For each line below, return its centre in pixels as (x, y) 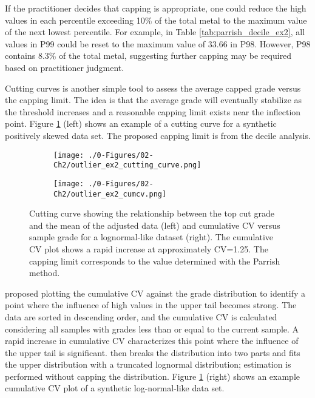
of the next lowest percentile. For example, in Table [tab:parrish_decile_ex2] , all (155, 32)
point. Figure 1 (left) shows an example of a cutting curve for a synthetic (141, 123)
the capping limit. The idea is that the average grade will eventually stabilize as (154, 100)
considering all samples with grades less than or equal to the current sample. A (152, 329)
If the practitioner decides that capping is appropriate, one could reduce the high (156, 8)
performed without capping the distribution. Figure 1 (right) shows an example (153, 376)
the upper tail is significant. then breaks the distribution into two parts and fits (153, 352)
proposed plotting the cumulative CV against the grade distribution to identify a (155, 293)
